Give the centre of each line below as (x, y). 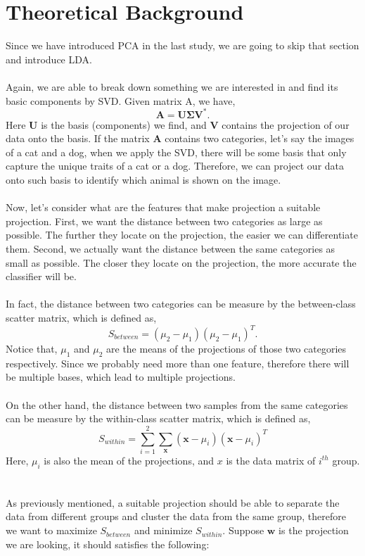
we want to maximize (51, 530)
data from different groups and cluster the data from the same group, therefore (176, 516)
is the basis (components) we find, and (124, 124)
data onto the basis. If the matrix (78, 138)
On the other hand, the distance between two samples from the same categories (177, 404)
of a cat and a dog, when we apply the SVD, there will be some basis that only (176, 152)
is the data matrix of (271, 460)
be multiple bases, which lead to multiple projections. (121, 377)
